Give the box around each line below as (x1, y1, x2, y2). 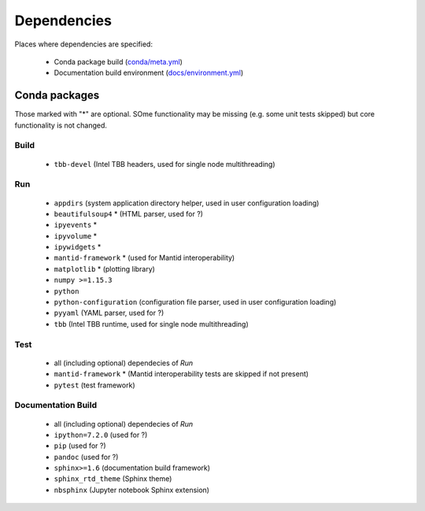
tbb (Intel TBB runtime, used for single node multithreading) (54, 319, 249, 328)
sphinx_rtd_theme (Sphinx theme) (54, 474, 172, 483)
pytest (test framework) (54, 380, 135, 390)
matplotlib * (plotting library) (54, 264, 155, 273)
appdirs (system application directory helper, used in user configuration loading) (54, 198, 320, 208)
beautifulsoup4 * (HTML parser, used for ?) (54, 209, 204, 218)
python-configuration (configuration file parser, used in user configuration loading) (54, 298, 337, 307)
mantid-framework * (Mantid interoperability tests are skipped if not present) (54, 369, 309, 379)
